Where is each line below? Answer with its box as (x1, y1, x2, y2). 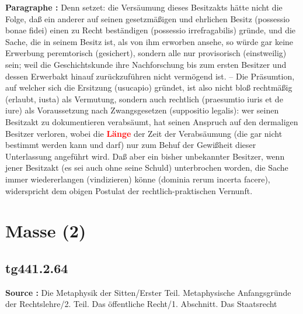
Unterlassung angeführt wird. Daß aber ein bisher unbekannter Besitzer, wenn (5, 150, 285, 162)
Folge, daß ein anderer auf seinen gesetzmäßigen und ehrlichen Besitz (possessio (5, 12, 290, 25)
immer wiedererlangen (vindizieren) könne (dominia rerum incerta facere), (5, 172, 270, 185)
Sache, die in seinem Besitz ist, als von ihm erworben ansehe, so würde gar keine (5, 35, 294, 47)
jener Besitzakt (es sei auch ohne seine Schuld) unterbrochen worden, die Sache (5, 161, 288, 174)
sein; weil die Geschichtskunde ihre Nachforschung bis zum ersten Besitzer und (5, 58, 287, 70)
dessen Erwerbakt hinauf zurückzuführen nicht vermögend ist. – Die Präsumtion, (5, 70, 295, 82)
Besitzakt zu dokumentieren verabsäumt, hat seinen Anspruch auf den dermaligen (5, 115, 298, 127)
